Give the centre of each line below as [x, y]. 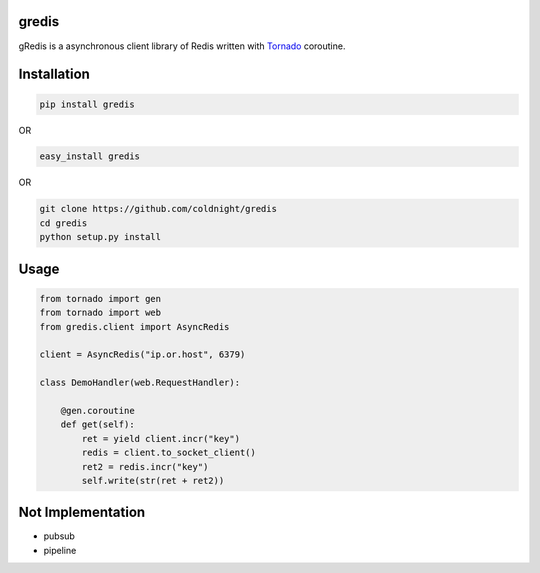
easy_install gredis [89, 156]
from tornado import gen [100, 298]
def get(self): [97, 424]
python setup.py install [100, 237]
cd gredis [63, 223]
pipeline [60, 550]
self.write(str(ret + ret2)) [153, 480]
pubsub [59, 536]
